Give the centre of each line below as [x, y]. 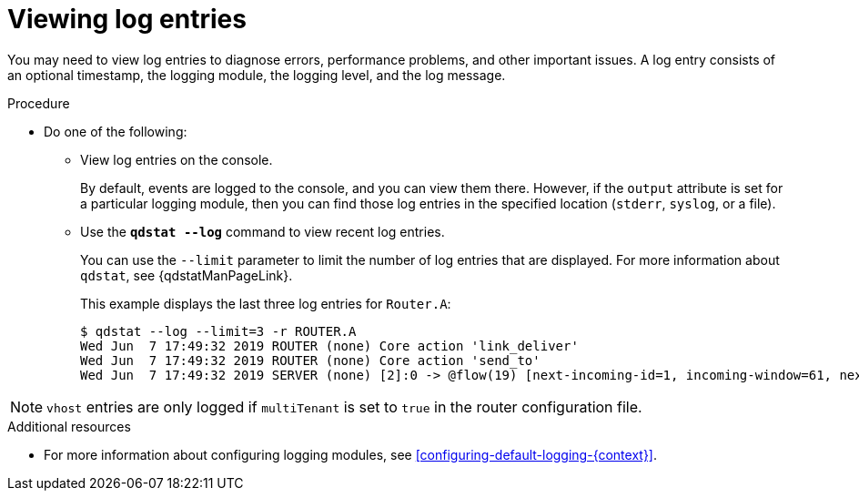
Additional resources [69, 426]
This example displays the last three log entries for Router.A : [266, 303]
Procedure [39, 103]
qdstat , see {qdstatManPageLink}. [187, 275]
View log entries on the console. [177, 159]
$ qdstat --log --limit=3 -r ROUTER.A [218, 331]
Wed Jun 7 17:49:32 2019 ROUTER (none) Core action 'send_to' [310, 360]
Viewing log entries [127, 19]
